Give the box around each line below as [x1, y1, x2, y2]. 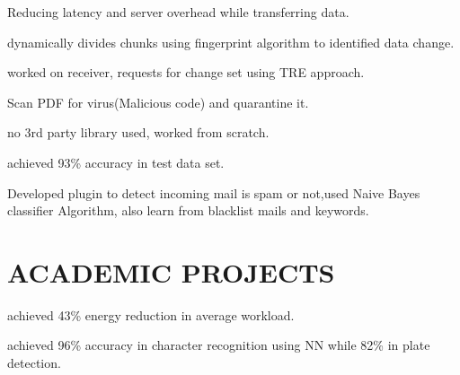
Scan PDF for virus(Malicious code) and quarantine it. [7, 92, 309, 111]
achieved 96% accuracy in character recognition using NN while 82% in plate [7, 336, 430, 354]
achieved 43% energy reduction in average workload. [7, 305, 295, 324]
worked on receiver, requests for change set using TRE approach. [7, 63, 365, 82]
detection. [7, 353, 61, 372]
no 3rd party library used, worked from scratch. [7, 123, 270, 142]
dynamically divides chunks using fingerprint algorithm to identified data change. [7, 32, 455, 51]
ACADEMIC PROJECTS [7, 253, 335, 290]
